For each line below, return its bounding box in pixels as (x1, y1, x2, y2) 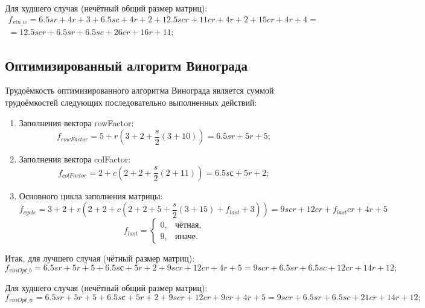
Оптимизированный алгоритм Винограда (5, 56, 248, 74)
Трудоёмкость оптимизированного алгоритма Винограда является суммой (5, 84, 274, 97)
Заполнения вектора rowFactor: (19, 116, 134, 129)
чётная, (175, 220, 202, 229)
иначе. (175, 232, 198, 241)
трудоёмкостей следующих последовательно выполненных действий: (5, 95, 257, 108)
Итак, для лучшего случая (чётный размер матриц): (5, 252, 195, 265)
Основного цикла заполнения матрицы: (19, 189, 163, 202)
